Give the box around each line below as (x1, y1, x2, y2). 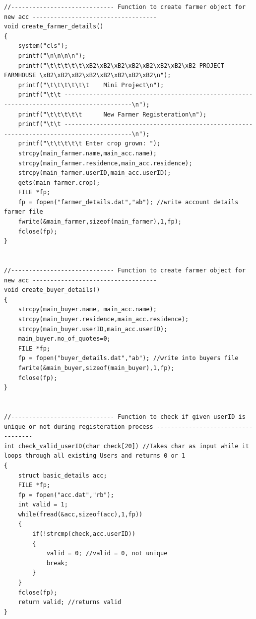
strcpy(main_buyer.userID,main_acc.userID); (18, 325, 168, 333)
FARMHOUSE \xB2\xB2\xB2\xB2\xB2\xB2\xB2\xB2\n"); (4, 72, 171, 79)
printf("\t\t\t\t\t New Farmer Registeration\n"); (18, 111, 207, 118)
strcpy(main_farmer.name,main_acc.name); (18, 149, 157, 157)
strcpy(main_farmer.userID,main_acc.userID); (18, 169, 171, 177)
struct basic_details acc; (18, 472, 107, 479)
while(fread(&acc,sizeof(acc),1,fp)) (18, 510, 143, 518)
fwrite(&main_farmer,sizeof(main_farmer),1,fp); (18, 218, 182, 226)
